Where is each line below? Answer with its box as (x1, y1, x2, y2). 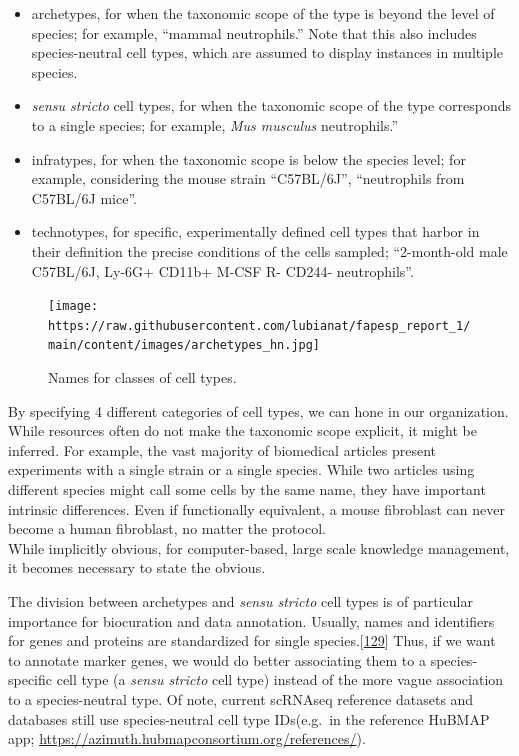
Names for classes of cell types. (48, 367, 237, 388)
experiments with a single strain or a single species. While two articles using (8, 459, 475, 480)
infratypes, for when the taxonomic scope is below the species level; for (31, 148, 466, 169)
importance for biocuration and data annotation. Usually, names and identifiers (8, 610, 495, 631)
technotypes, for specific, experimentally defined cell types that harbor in (31, 221, 480, 242)
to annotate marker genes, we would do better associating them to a (8, 649, 426, 670)
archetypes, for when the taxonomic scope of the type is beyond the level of (31, 3, 495, 23)
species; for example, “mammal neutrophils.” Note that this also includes (31, 22, 477, 43)
